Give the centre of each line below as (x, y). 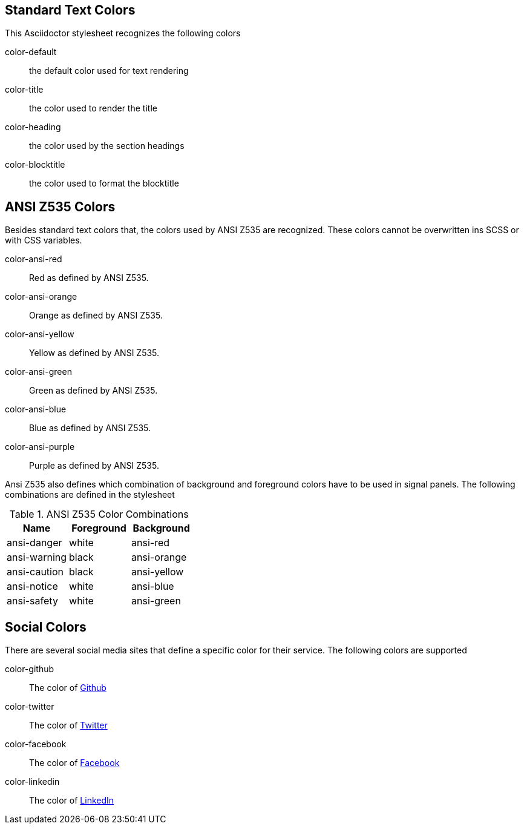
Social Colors (46, 627)
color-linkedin (32, 782)
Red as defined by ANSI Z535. (89, 278)
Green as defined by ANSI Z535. (93, 391)
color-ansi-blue (36, 409)
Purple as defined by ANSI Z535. (94, 466)
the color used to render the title (93, 108)
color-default (31, 52)
